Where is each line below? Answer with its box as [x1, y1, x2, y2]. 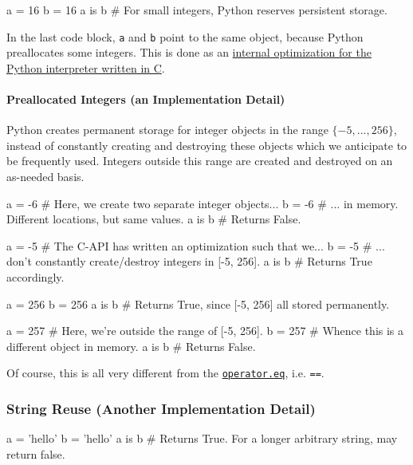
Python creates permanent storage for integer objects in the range [6, 121, 328, 138]
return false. [6, 445, 65, 462]
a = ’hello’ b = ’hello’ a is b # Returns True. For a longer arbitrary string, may [6, 430, 398, 447]
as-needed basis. [6, 168, 85, 185]
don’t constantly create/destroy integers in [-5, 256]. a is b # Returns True [6, 253, 372, 270]
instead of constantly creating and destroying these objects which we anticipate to [6, 136, 407, 153]
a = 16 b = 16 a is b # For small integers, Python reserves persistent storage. [6, 2, 387, 18]
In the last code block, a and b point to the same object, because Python [6, 28, 364, 45]
